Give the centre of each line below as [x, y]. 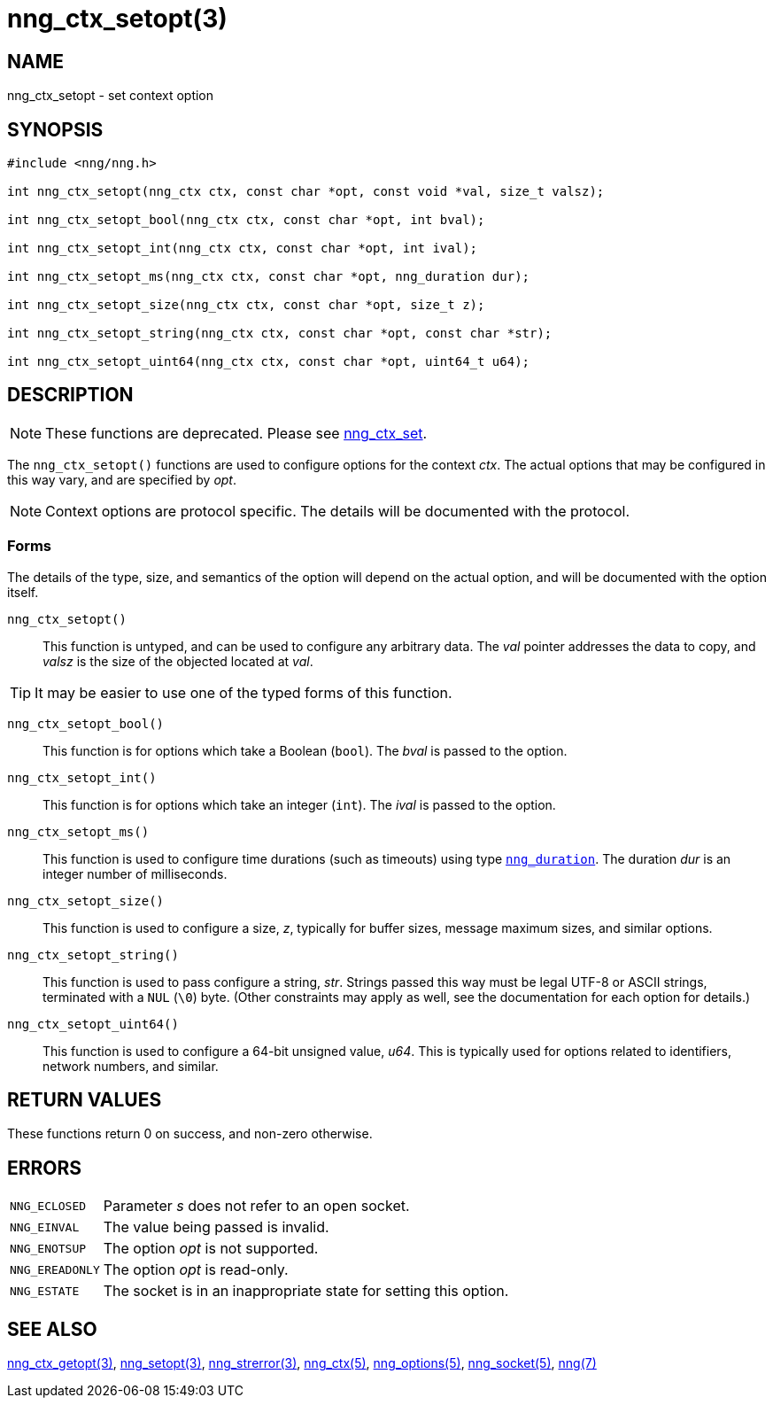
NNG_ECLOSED [48, 1206]
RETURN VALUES [85, 1100]
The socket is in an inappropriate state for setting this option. [306, 1291]
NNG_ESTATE [45, 1291]
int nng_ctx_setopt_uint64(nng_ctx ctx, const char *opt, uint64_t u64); [269, 362]
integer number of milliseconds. [135, 873]
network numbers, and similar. [131, 1066]
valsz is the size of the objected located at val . [178, 661]
